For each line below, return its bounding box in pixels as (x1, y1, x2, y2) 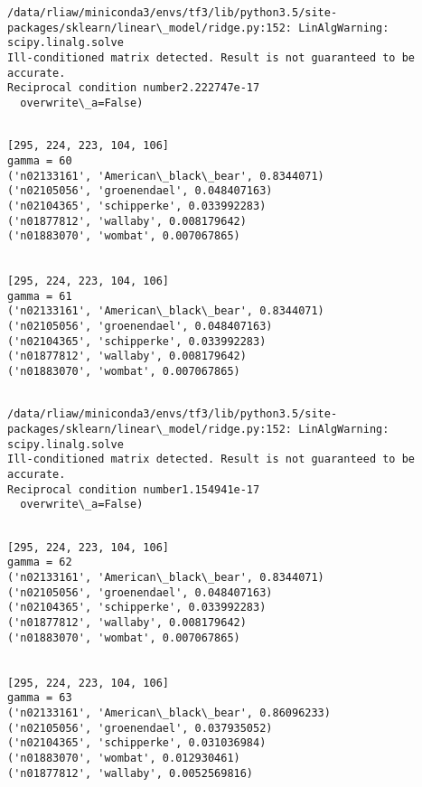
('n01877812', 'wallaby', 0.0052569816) (7, 766, 254, 780)
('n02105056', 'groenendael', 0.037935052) (7, 721, 273, 735)
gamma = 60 (7, 154, 72, 167)
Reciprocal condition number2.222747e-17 (7, 81, 260, 95)
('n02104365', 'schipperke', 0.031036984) (7, 736, 267, 750)
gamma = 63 (7, 691, 72, 705)
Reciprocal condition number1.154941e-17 (7, 483, 260, 496)
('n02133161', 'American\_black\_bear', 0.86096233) (7, 706, 331, 719)
